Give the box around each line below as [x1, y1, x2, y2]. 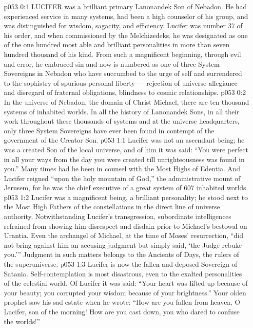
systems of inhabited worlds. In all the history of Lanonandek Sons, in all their [4, 106, 239, 116]
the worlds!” [4, 316, 40, 326]
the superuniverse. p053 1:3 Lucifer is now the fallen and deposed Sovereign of [4, 259, 237, 269]
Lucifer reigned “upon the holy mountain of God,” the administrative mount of [4, 173, 241, 183]
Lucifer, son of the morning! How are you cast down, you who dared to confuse [4, 307, 240, 316]
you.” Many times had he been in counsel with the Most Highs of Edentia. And [4, 164, 240, 174]
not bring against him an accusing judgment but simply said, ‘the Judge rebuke [4, 239, 242, 250]
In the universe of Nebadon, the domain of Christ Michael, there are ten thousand [4, 96, 249, 107]
